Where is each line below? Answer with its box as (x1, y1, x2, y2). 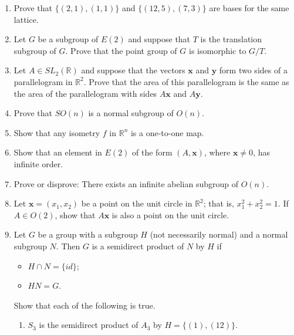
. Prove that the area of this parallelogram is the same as (83, 75, 289, 87)
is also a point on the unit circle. (111, 208, 229, 221)
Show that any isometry (13, 126, 100, 138)
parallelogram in (13, 75, 73, 87)
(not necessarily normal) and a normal (150, 228, 288, 241)
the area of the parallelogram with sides (13, 87, 157, 99)
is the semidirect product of (39, 319, 138, 331)
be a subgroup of (38, 33, 99, 45)
